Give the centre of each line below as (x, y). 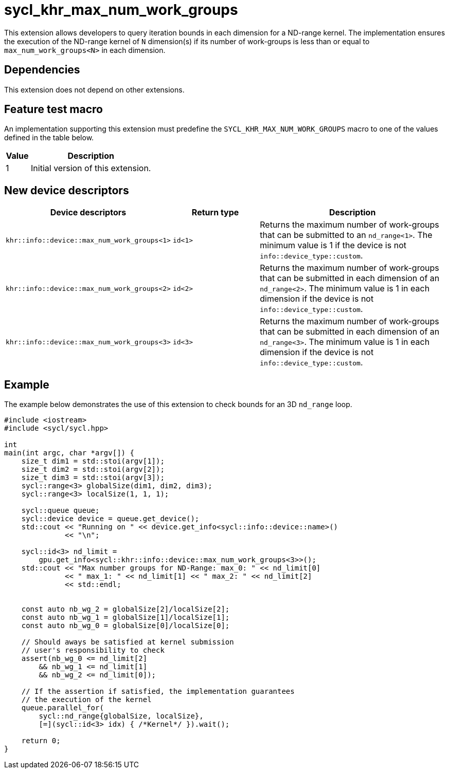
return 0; (41, 741)
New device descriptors (67, 190)
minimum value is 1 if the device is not (333, 245)
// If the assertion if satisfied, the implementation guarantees (158, 692)
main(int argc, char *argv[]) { (69, 453)
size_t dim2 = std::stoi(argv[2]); (93, 470)
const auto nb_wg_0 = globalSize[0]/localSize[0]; (125, 626)
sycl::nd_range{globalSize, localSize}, (121, 716)
